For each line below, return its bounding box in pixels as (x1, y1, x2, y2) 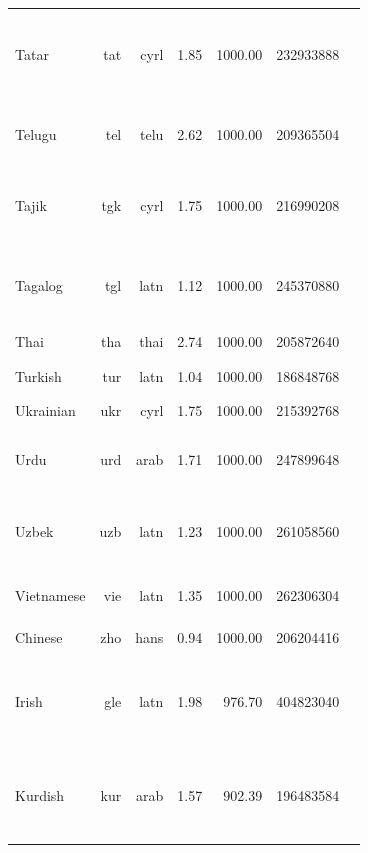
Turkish (15, 365, 62, 386)
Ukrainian (15, 399, 76, 420)
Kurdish (15, 785, 65, 806)
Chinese (15, 626, 63, 647)
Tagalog (15, 274, 63, 295)
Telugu (15, 123, 57, 144)
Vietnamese (15, 585, 86, 606)
